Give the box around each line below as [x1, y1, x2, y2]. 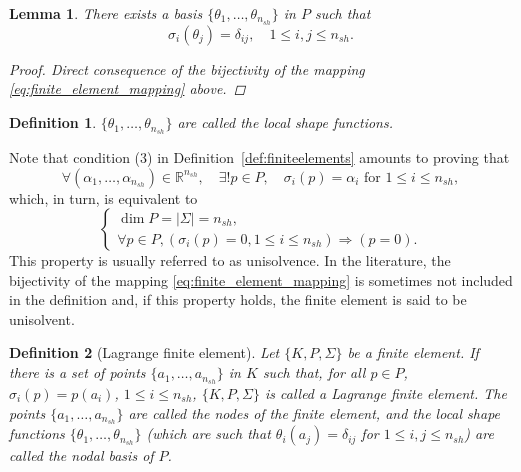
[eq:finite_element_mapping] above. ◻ [9, 78, 246, 99]
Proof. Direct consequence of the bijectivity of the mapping [9, 58, 365, 79]
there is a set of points [9, 362, 146, 383]
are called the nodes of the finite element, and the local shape [128, 402, 501, 423]
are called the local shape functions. [177, 112, 394, 133]
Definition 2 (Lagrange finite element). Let [9, 342, 280, 363]
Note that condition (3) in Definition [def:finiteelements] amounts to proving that [9, 146, 510, 167]
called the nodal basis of [9, 445, 154, 466]
